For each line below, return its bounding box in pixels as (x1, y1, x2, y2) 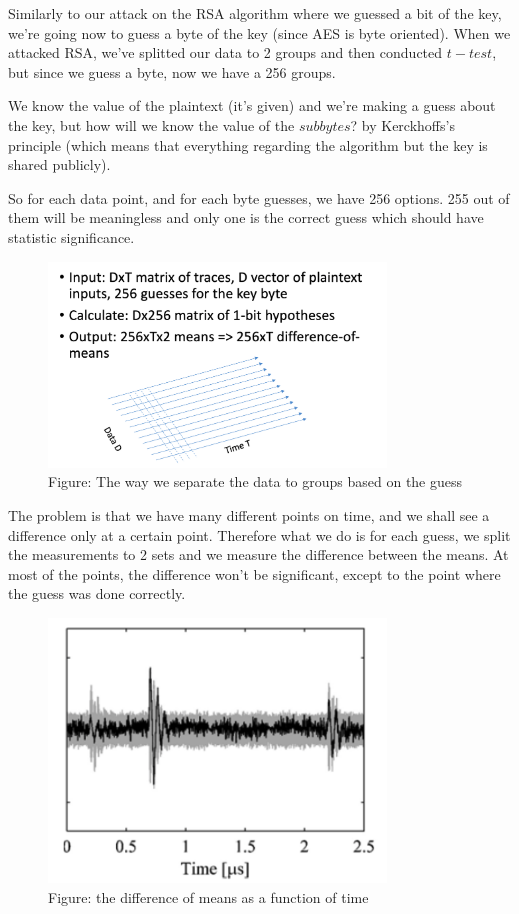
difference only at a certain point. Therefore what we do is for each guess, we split (8, 524, 511, 545)
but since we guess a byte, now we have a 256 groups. (8, 61, 336, 82)
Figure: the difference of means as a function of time (48, 886, 369, 907)
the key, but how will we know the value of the (8, 114, 295, 135)
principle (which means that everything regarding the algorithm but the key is (8, 134, 488, 155)
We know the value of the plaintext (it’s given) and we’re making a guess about (8, 95, 496, 116)
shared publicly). (8, 154, 111, 175)
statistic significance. (8, 226, 135, 247)
